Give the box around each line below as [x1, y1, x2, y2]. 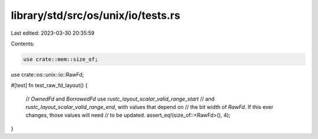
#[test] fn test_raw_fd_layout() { [11, 82, 88, 89]
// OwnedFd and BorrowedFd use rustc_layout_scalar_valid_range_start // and [25, 95, 215, 102]
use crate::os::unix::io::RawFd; [11, 71, 84, 78]
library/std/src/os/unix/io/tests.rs [11, 9, 181, 22]
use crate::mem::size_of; [23, 56, 98, 62]
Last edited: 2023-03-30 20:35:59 [11, 29, 95, 37]
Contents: [11, 40, 35, 47]
